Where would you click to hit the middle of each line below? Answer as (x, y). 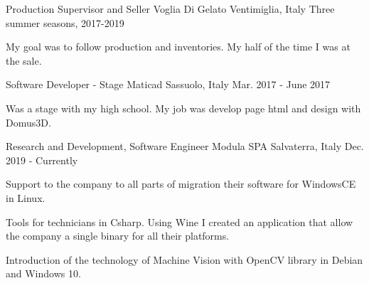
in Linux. (26, 197)
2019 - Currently (42, 160)
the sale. (24, 60)
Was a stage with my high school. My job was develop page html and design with (183, 108)
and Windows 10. (43, 273)
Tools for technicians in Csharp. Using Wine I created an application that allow (180, 221)
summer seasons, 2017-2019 (65, 22)
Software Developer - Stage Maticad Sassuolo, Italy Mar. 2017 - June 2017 (168, 84)
